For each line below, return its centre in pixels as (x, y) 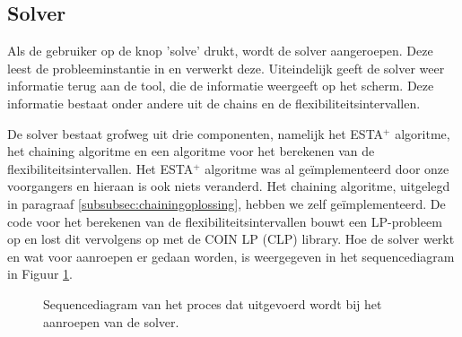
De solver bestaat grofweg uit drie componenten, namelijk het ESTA (196, 133)
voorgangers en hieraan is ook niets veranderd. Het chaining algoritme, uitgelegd (229, 186)
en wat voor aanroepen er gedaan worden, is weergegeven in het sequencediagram (231, 256)
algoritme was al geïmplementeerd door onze (327, 168)
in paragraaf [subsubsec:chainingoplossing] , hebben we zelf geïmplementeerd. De (227, 203)
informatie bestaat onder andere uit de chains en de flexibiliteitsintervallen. (214, 103)
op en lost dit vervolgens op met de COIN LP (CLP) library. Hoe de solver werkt (231, 239)
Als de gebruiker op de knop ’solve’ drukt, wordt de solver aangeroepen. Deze (220, 51)
